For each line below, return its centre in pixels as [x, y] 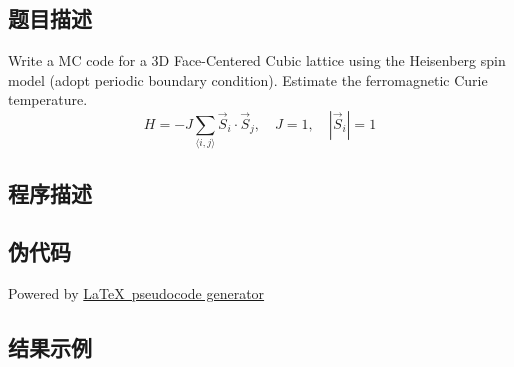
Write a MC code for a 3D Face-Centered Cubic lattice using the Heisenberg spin [257, 60]
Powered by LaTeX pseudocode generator [136, 293]
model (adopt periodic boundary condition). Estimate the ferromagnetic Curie [248, 79]
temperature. [48, 99]
